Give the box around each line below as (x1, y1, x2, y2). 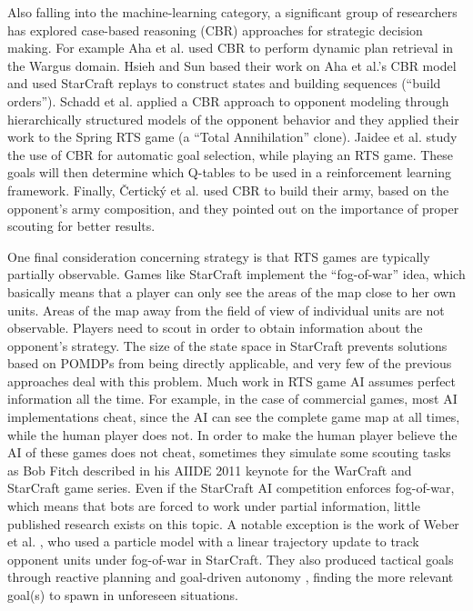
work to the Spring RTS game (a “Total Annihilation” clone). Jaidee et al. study (7, 127, 458, 146)
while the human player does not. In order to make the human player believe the (7, 425, 458, 444)
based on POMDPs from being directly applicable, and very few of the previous (7, 354, 452, 373)
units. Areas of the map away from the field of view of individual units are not (7, 300, 445, 319)
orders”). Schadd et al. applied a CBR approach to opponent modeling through (7, 91, 449, 110)
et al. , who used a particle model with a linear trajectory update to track (7, 532, 419, 551)
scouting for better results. (7, 216, 156, 235)
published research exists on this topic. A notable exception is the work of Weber (7, 514, 459, 533)
